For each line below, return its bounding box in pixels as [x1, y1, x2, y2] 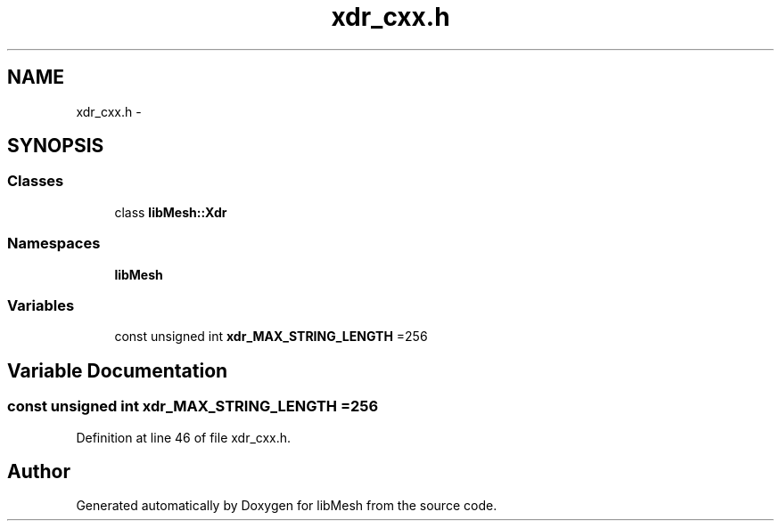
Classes [7, 172, 64, 191]
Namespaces [7, 234, 101, 253]
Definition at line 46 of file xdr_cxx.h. [76, 429, 292, 445]
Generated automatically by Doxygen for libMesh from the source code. [76, 498, 497, 514]
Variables [7, 296, 75, 314]
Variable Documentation [7, 359, 228, 382]
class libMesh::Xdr [114, 204, 227, 220]
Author [7, 459, 70, 483]
